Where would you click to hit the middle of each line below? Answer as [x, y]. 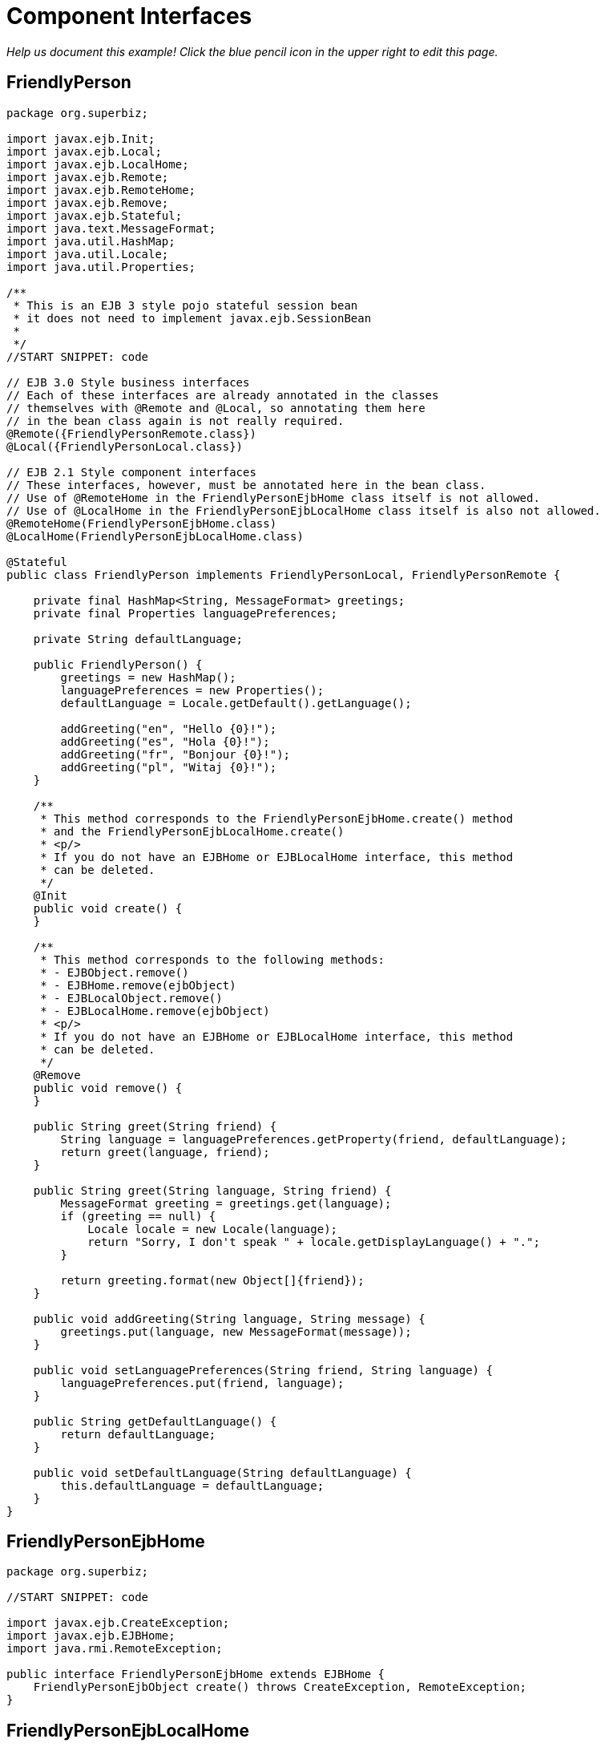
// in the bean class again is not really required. [175, 421]
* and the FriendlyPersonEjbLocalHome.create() [192, 831]
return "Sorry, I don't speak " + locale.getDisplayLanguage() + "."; [314, 1242]
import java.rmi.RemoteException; [115, 1649]
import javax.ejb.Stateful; [95, 215]
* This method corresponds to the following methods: [213, 959]
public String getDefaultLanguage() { [155, 1421]
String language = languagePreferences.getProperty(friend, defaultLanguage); [314, 1139]
